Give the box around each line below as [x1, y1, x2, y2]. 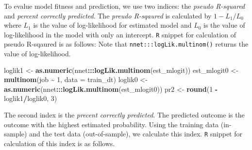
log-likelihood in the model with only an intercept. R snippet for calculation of [4, 29, 236, 39]
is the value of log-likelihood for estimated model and [33, 20, 192, 30]
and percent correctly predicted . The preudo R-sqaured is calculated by [4, 10, 212, 20]
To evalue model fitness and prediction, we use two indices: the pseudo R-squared [4, 1, 245, 11]
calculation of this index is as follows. [4, 138, 115, 148]
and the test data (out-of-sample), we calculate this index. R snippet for [29, 129, 242, 139]
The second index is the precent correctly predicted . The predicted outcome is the [4, 110, 245, 120]
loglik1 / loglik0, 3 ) [4, 93, 57, 103]
